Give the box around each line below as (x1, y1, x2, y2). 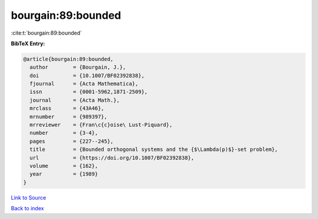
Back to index (11, 205, 44, 212)
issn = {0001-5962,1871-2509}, (29, 89, 148, 95)
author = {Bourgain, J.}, (29, 64, 126, 70)
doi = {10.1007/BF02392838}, (29, 72, 145, 79)
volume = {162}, (29, 163, 98, 169)
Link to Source (11, 194, 47, 201)
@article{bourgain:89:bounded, (23, 56, 114, 62)
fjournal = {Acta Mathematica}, (29, 80, 138, 87)
